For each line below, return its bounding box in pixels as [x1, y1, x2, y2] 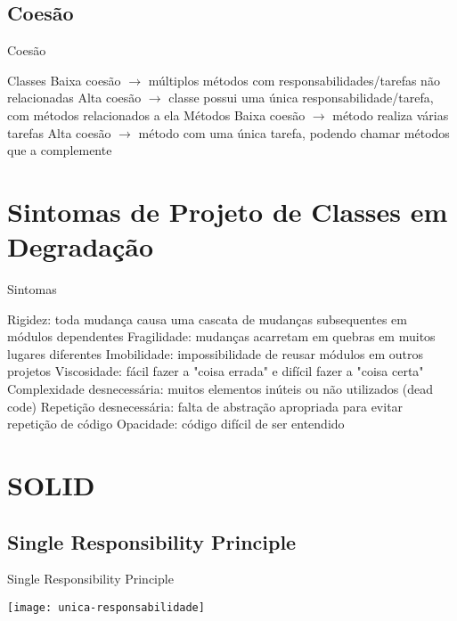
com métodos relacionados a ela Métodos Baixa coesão [7, 105, 306, 124]
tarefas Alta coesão [7, 123, 111, 142]
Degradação [7, 228, 154, 265]
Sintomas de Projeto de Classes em [7, 192, 448, 229]
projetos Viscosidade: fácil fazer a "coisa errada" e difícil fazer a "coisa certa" [7, 362, 424, 380]
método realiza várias [332, 105, 449, 124]
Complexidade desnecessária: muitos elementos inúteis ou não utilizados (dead [7, 380, 434, 398]
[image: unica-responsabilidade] [7, 601, 205, 614]
